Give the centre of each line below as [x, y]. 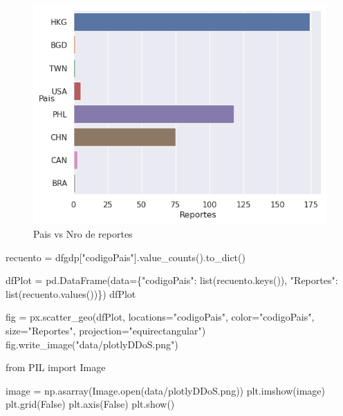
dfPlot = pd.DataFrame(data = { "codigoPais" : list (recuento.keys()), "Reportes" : [172, 280]
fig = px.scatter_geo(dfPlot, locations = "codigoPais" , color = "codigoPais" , [160, 317]
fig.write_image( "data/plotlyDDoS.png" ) [92, 344]
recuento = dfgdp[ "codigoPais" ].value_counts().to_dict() [126, 257]
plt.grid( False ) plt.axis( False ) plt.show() [90, 404]
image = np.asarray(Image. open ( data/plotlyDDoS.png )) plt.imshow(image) [165, 390]
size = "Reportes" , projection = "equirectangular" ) [106, 330]
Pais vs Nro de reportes [83, 233]
